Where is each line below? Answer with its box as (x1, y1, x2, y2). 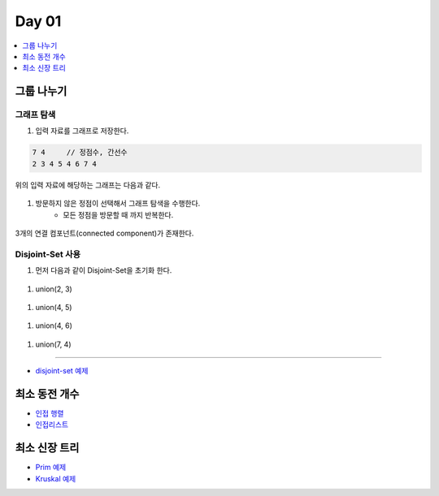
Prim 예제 (35, 463, 67, 472)
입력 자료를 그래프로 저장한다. (35, 126, 129, 136)
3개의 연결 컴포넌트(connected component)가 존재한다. (15, 228, 194, 239)
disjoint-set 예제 (35, 366, 89, 376)
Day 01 (15, 12, 62, 30)
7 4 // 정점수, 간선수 (32, 148, 128, 157)
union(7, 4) (35, 339, 72, 349)
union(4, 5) (35, 302, 72, 312)
